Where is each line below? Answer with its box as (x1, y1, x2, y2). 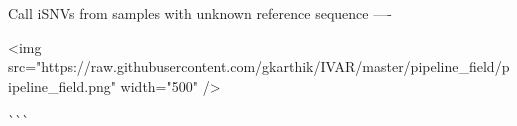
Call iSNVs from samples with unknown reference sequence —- (8, 3, 392, 23)
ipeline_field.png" (8, 75, 116, 96)
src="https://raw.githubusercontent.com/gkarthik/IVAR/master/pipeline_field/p (8, 56, 510, 77)
